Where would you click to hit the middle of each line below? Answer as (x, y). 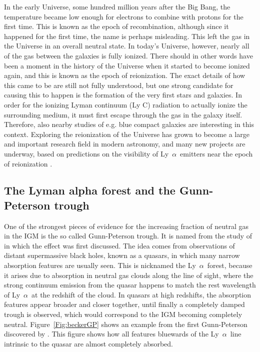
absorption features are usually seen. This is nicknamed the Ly (100, 265)
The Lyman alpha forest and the (90, 190)
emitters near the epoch (216, 153)
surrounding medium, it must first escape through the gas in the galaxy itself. (123, 114)
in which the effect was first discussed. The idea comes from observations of (119, 245)
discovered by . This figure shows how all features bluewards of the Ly (111, 334)
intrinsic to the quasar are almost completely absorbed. (89, 343)
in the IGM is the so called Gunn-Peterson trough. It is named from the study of (128, 236)
